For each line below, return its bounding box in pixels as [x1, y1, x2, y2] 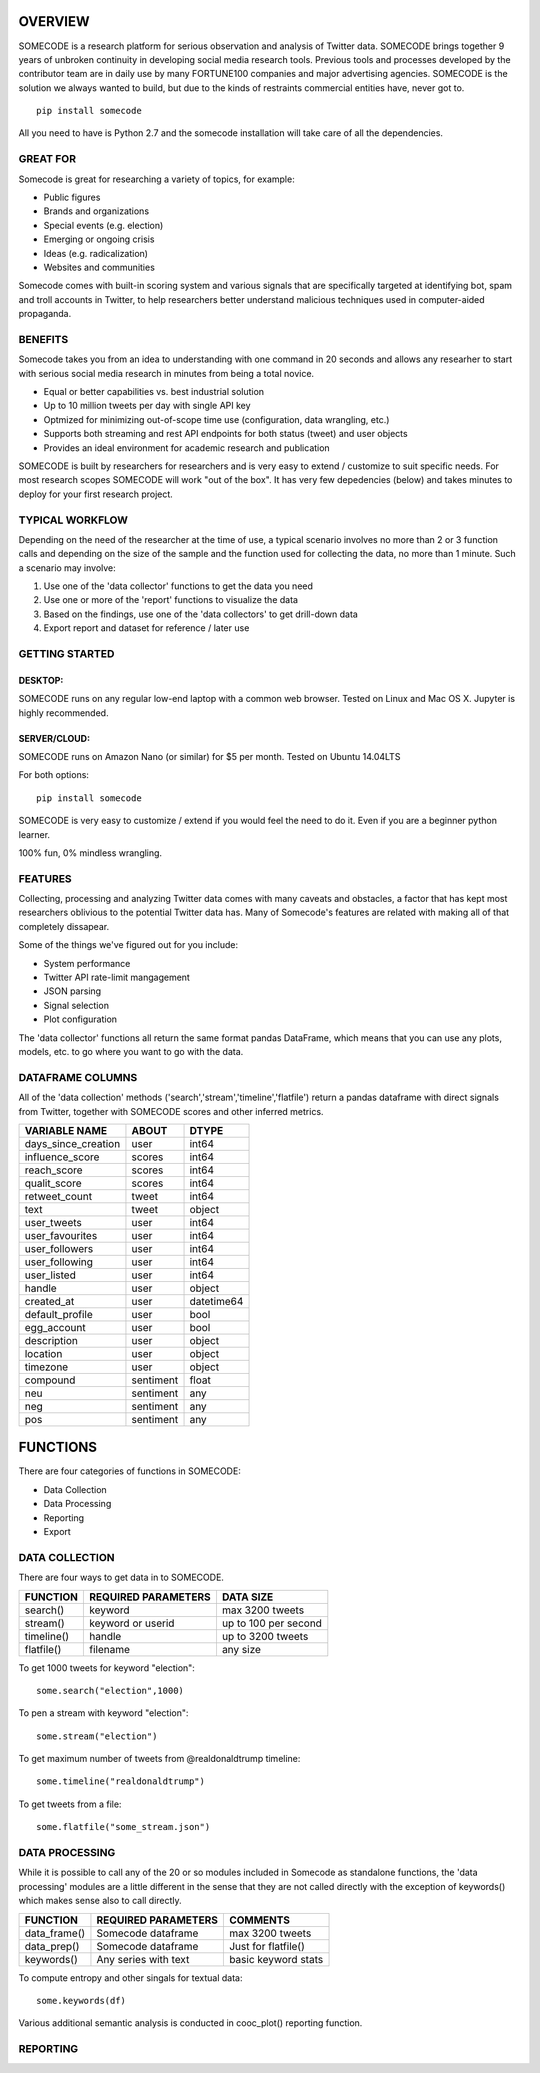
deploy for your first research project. [18, 488, 174, 500]
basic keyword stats [228, 1952, 324, 1966]
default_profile [24, 1307, 94, 1321]
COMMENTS [228, 1913, 290, 1927]
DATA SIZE [221, 1590, 274, 1604]
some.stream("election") [36, 1730, 158, 1742]
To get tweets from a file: [18, 1798, 122, 1810]
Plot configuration [43, 1013, 118, 1025]
